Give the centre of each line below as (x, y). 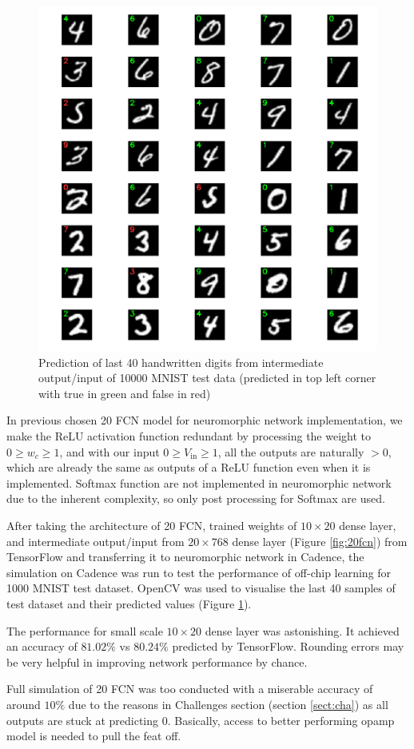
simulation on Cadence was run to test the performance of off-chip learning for (199, 572)
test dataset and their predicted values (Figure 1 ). (129, 603)
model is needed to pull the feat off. (94, 736)
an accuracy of (42, 646)
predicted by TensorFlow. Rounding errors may (288, 646)
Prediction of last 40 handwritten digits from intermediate (181, 362)
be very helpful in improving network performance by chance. (157, 661)
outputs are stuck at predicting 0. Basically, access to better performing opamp (201, 720)
